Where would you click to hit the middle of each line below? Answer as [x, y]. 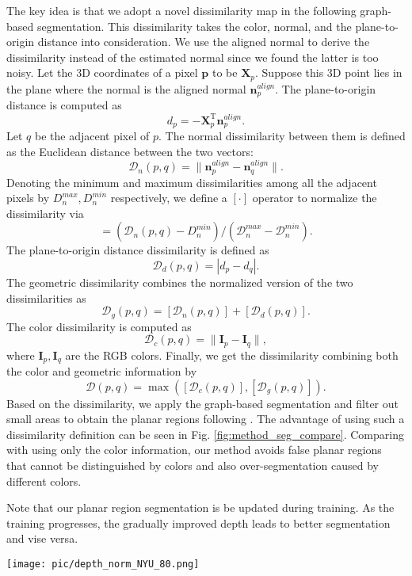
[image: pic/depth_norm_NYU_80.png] [103, 564]
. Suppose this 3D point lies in [329, 72]
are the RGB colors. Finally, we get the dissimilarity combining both [232, 355]
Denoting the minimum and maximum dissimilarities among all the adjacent [192, 182]
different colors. [44, 481]
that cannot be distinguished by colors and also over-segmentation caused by [193, 465]
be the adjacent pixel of [92, 136]
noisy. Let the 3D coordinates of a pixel [102, 72]
